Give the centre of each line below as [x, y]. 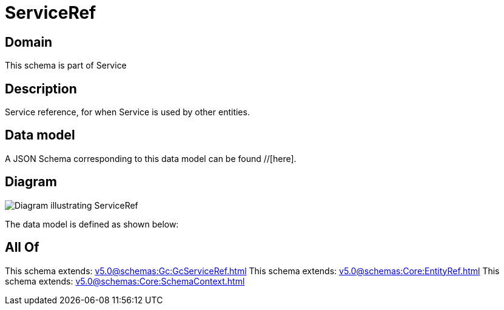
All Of [22, 248]
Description [41, 89]
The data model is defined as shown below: [92, 224]
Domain [29, 42]
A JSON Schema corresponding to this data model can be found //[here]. [151, 158]
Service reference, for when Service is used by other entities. [127, 112]
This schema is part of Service [66, 66]
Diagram [31, 182]
